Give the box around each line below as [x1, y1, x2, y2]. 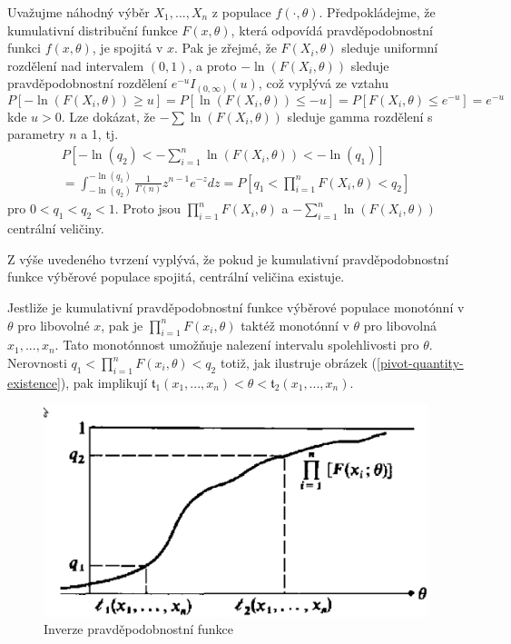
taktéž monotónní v [241, 315, 349, 334]
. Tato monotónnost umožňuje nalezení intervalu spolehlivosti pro [54, 335, 419, 354]
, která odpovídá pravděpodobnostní [231, 20, 433, 39]
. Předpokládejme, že [319, 3, 436, 21]
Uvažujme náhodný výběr [7, 3, 150, 21]
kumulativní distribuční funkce [7, 20, 178, 39]
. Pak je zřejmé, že [173, 38, 277, 57]
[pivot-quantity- [377, 353, 464, 372]
